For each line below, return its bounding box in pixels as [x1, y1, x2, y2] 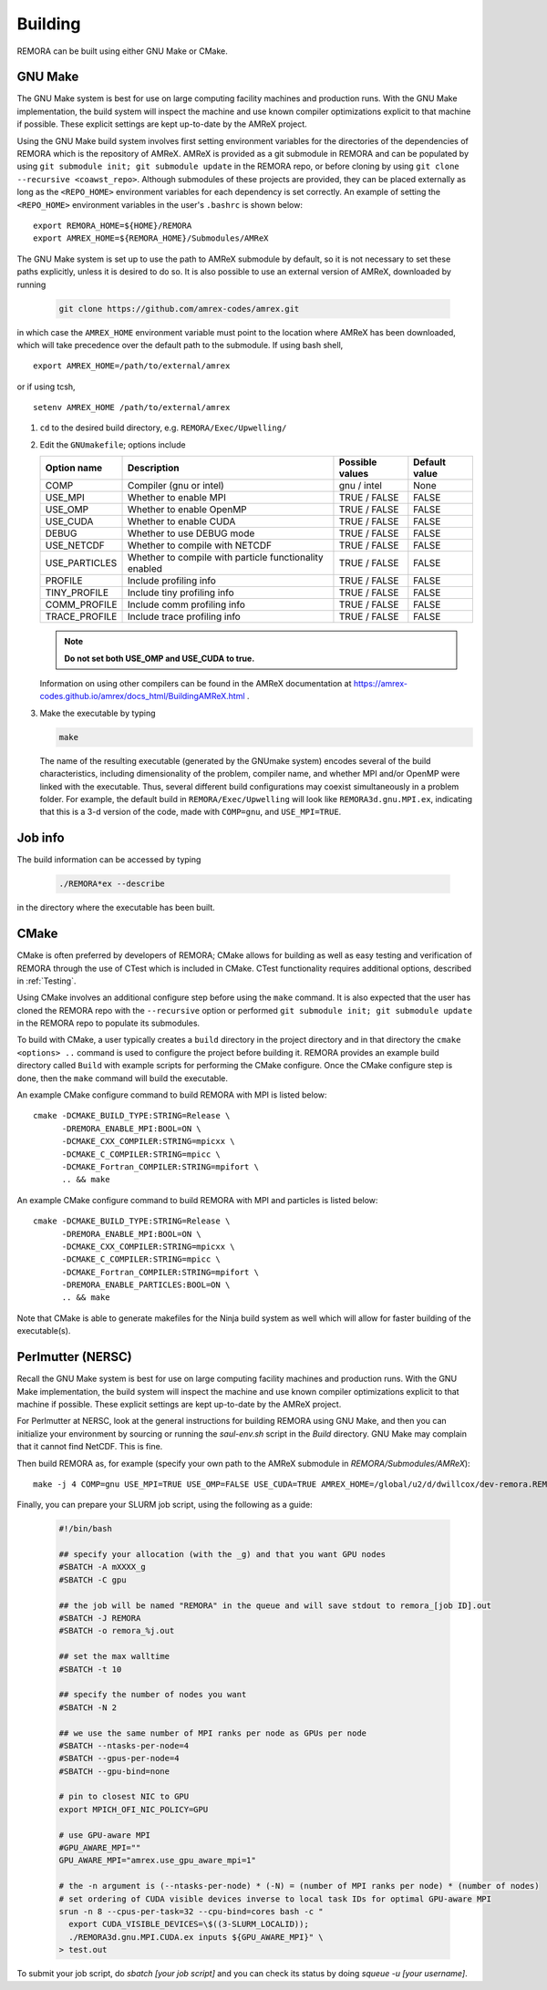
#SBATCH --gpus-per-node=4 [58, 1753, 180, 1764]
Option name [45, 461, 103, 474]
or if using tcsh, [16, 381, 77, 392]
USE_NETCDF [45, 539, 105, 552]
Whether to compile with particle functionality [128, 552, 324, 564]
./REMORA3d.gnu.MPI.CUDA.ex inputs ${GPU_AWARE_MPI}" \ [68, 1932, 324, 1942]
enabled [128, 562, 163, 575]
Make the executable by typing [39, 707, 156, 718]
